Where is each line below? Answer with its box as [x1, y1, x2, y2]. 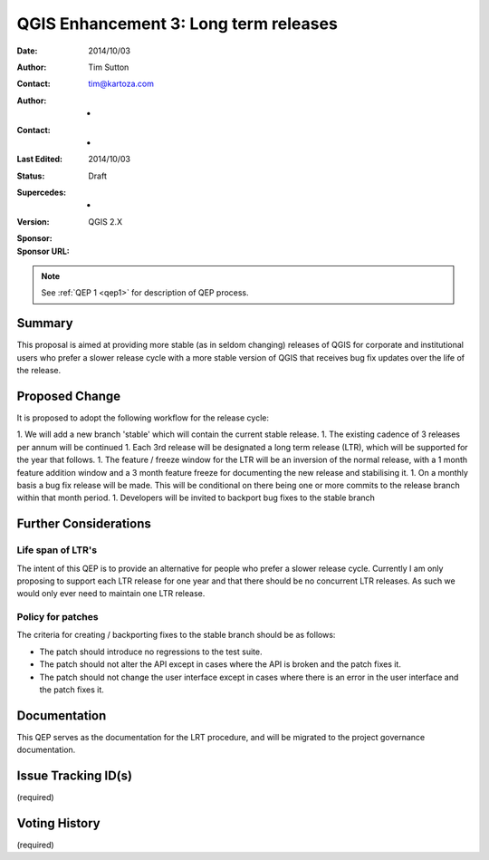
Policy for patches [16, 611, 99, 623]
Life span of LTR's [16, 544, 98, 556]
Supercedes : [16, 187, 67, 198]
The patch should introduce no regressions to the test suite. [39, 646, 263, 657]
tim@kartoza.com [88, 78, 154, 90]
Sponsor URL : [16, 246, 70, 256]
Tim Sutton [88, 62, 129, 72]
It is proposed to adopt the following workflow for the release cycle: [16, 412, 269, 423]
